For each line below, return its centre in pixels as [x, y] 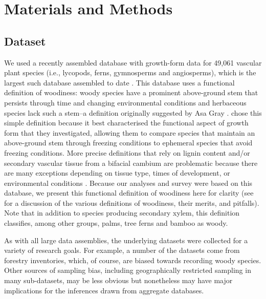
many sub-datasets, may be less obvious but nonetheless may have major [118, 280]
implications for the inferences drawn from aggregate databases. [104, 290]
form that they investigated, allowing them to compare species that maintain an [130, 132]
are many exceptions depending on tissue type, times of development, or [117, 173]
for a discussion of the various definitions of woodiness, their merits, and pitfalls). [132, 202]
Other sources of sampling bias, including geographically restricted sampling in [128, 270]
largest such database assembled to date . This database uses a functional [119, 82]
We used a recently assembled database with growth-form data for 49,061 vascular [133, 62]
